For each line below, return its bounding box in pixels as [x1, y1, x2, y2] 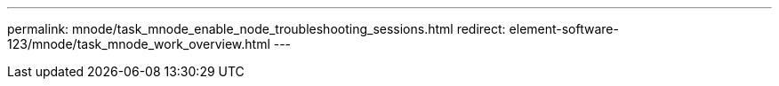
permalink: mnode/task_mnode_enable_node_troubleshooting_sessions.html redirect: [7, 21, 506, 36]
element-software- [509, 21, 619, 36]
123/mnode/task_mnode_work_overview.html [7, 36, 270, 51]
